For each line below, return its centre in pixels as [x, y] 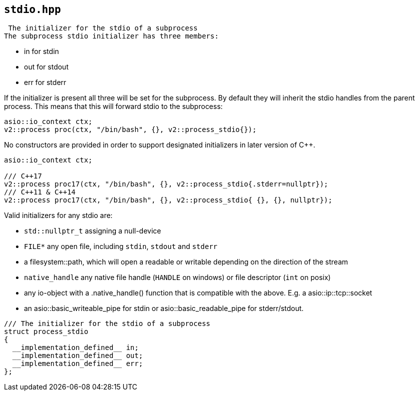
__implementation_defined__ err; [78, 364]
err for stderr [45, 82]
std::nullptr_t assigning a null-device [93, 231]
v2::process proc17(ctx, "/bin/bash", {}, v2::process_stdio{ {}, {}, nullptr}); [168, 200]
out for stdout [46, 67]
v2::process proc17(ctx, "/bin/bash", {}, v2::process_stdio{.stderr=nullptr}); [166, 184]
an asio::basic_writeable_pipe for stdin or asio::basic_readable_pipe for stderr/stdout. [164, 308]
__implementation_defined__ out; [78, 356]
